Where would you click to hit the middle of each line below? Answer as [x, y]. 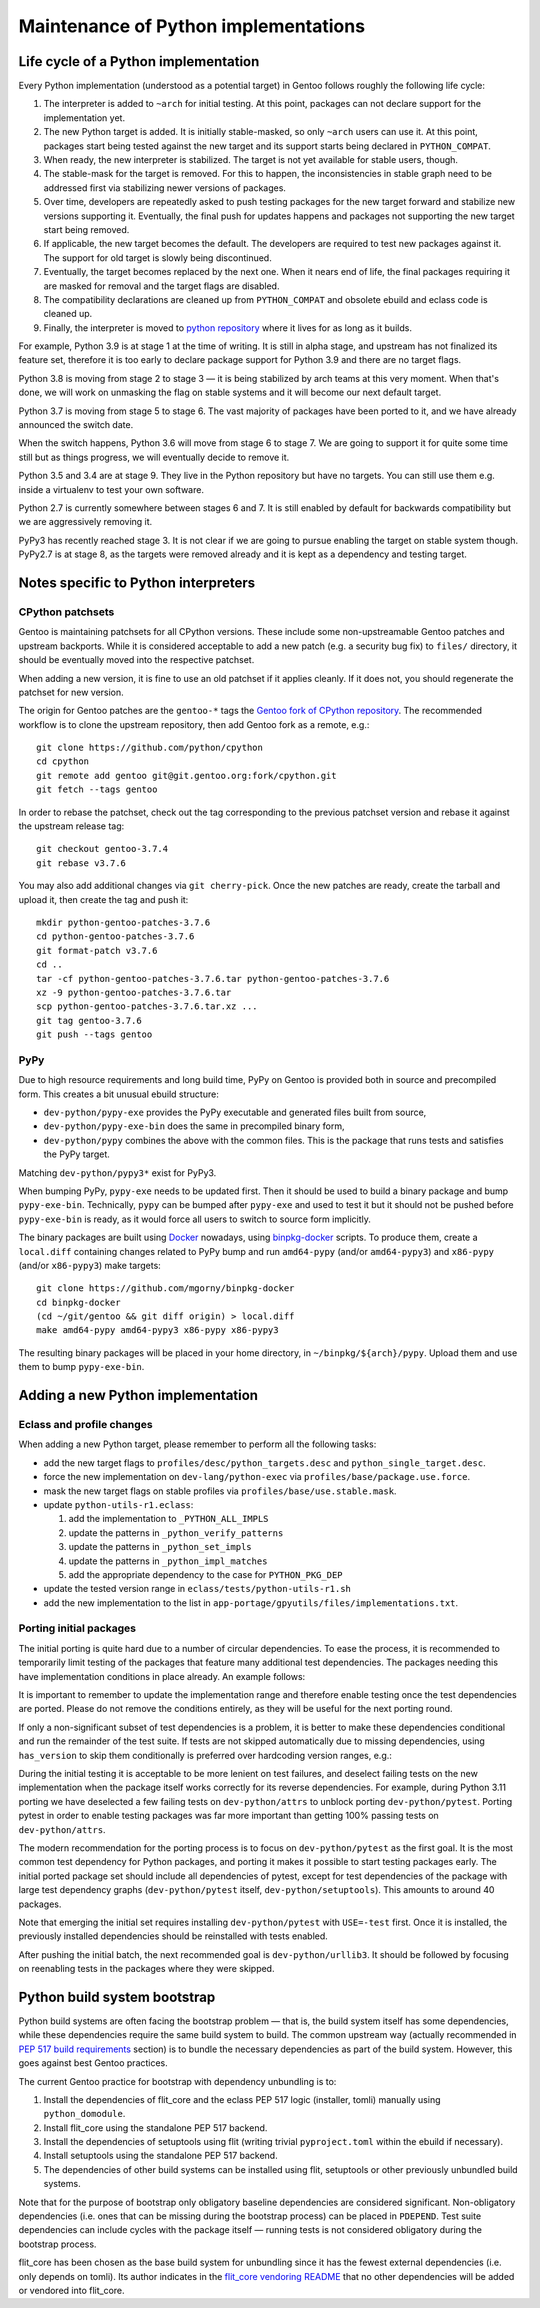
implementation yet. [84, 117]
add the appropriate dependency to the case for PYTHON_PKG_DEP [205, 1574]
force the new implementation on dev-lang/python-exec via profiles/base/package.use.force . [256, 1477]
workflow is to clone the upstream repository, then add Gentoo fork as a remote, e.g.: [194, 724]
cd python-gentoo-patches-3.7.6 [115, 936]
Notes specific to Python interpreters [136, 582]
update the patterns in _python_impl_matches [168, 1561]
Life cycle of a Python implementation [139, 61]
